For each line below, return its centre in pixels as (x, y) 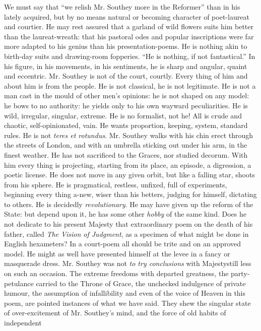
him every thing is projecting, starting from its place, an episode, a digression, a (128, 164)
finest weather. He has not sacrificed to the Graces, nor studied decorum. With (126, 154)
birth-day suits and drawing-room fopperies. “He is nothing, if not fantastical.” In (130, 56)
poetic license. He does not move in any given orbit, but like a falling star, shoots (129, 175)
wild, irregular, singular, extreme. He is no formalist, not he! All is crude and (123, 115)
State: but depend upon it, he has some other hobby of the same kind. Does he (125, 214)
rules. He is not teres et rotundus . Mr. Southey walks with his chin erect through (129, 135)
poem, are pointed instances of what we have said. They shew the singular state (127, 303)
